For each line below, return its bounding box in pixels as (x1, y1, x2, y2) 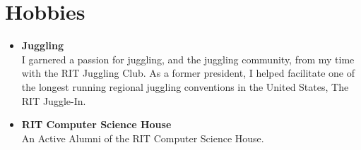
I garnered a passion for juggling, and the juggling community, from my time (21, 51, 355, 66)
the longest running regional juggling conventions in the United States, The (21, 79, 349, 94)
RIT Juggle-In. (21, 93, 86, 108)
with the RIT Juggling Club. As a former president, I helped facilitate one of (21, 65, 355, 80)
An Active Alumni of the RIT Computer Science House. (21, 130, 264, 145)
